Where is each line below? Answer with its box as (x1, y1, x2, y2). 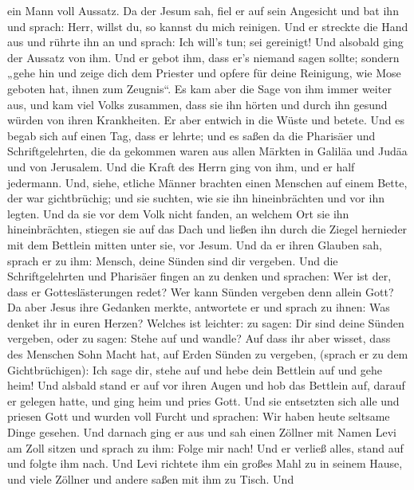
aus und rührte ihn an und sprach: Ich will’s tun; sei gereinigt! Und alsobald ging (7, 33, 404, 50)
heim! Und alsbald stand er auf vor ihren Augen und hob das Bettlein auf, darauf (7, 377, 405, 394)
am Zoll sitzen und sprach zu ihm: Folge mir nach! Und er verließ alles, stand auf (7, 439, 404, 456)
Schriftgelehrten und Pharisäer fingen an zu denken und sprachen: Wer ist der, (7, 268, 392, 284)
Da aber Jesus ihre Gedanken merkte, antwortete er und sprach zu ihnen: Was (7, 299, 390, 316)
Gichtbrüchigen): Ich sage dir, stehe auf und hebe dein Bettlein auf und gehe (7, 361, 382, 378)
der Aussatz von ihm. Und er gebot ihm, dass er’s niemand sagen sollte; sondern (7, 49, 400, 65)
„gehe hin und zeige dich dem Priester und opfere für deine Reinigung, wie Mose (7, 65, 401, 81)
